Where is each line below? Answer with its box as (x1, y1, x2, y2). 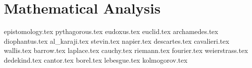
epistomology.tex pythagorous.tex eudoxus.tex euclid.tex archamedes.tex (4, 26, 219, 36)
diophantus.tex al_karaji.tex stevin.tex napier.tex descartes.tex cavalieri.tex (4, 35, 229, 46)
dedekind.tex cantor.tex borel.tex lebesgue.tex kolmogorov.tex (4, 54, 188, 65)
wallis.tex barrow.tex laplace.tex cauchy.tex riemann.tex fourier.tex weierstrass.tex (4, 45, 248, 55)
